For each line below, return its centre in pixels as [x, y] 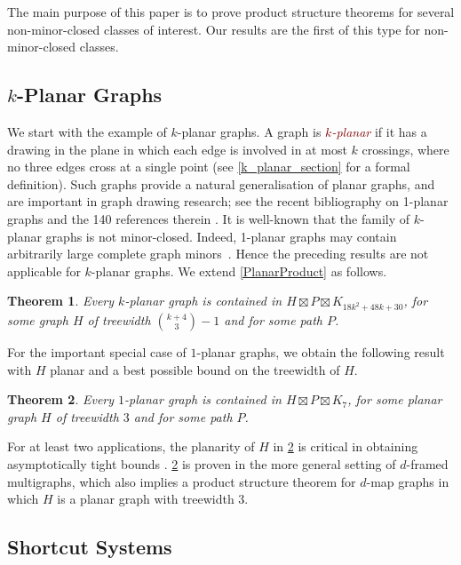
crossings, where [405, 149]
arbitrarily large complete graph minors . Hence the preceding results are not [218, 254]
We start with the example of [87, 131]
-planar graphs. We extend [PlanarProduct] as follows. [239, 271]
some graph [38, 320]
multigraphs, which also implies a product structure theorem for [182, 481]
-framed [427, 464]
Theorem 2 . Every [61, 399]
